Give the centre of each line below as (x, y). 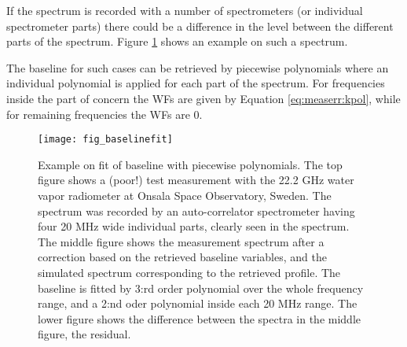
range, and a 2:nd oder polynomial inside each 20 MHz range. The (198, 303)
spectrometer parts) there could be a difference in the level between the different (200, 26)
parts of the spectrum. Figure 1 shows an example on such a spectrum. (177, 41)
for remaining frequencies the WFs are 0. (104, 114)
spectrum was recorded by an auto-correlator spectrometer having (196, 210)
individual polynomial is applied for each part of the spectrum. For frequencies (196, 83)
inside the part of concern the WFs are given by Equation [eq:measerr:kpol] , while (203, 98)
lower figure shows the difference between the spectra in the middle (199, 318)
